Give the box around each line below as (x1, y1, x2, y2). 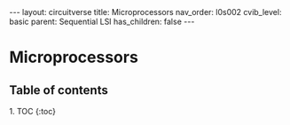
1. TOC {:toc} (9, 106, 56, 116)
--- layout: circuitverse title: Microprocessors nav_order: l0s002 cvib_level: (9, 7, 282, 17)
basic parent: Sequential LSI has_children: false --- (9, 16, 195, 27)
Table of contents (9, 82, 108, 98)
